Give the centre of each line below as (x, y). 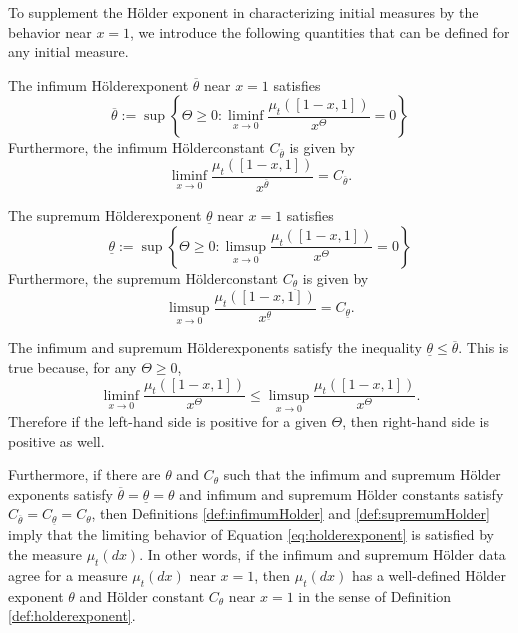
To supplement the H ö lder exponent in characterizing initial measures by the (243, 12)
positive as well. (56, 440)
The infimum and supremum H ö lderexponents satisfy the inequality (215, 347)
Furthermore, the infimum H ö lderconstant (136, 147)
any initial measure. (68, 51)
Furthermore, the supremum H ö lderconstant (143, 277)
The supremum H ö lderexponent (105, 215)
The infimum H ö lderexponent (98, 84)
